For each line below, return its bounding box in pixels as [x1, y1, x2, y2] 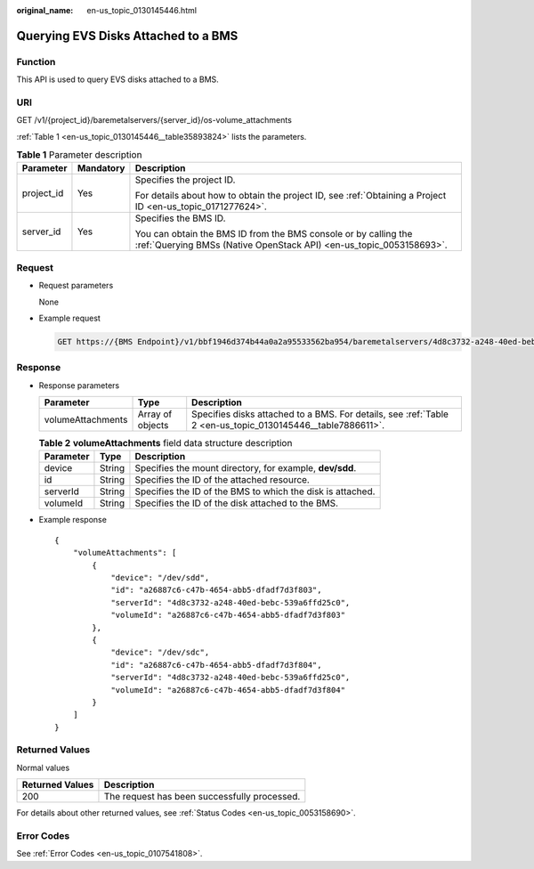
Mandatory [77, 162, 125, 175]
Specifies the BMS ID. [134, 212, 226, 224]
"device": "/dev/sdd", [110, 573, 210, 583]
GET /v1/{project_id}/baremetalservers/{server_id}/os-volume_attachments [16, 115, 293, 126]
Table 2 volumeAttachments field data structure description [38, 437, 293, 450]
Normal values [16, 762, 70, 773]
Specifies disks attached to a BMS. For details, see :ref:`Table [191, 408, 449, 420]
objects [137, 419, 169, 432]
